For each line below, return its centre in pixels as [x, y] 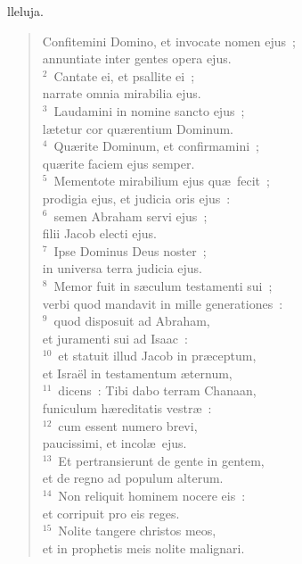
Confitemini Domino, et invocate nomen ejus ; [169, 41]
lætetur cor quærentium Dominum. [138, 128]
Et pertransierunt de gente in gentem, [161, 460]
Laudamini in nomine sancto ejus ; [149, 110]
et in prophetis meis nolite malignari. [143, 547]
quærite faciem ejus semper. [118, 163]
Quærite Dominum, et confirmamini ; [156, 146]
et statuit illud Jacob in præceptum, [157, 356]
